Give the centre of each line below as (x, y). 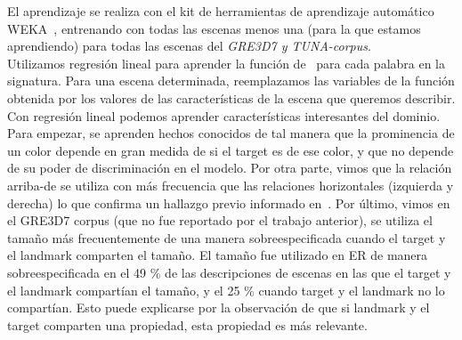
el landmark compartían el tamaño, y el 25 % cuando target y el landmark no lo (226, 290)
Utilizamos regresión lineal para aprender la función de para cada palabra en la (227, 63)
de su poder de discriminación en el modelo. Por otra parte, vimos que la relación (230, 168)
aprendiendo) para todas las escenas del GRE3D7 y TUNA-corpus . (189, 46)
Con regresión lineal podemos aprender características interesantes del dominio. (224, 115)
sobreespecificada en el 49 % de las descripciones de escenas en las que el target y (229, 272)
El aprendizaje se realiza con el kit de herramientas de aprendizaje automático (221, 11)
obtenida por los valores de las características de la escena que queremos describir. (231, 97)
